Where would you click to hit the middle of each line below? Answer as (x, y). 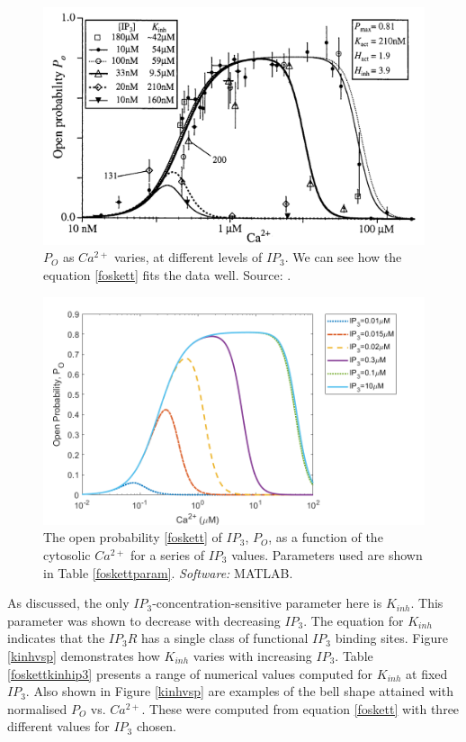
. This (427, 603)
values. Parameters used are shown (327, 555)
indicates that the (56, 638)
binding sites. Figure (391, 638)
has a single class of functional (225, 638)
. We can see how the (343, 257)
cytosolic (67, 555)
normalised (37, 708)
